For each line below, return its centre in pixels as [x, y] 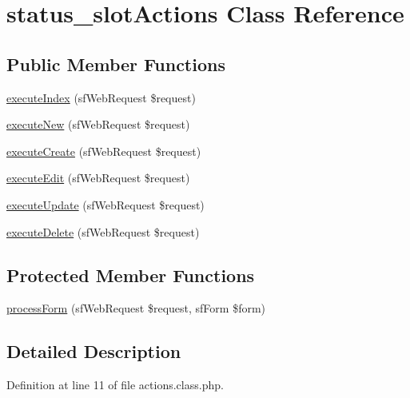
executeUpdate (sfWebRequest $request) [105, 204]
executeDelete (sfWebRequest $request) [103, 231]
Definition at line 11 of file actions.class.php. [115, 385]
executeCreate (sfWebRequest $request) [104, 151]
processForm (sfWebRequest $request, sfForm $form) [136, 308]
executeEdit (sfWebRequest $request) [98, 178]
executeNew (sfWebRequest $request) [98, 124]
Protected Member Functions [131, 275]
